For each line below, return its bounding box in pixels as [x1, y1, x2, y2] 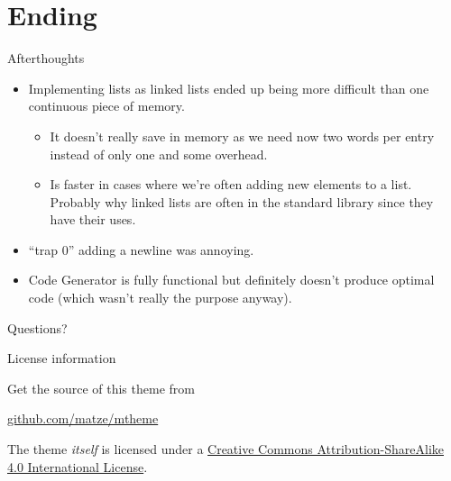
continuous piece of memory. [28, 96, 185, 115]
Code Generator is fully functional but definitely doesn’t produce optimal [28, 270, 435, 289]
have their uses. [50, 210, 136, 229]
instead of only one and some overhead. [50, 144, 268, 163]
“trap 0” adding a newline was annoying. [28, 240, 254, 259]
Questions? [7, 318, 68, 337]
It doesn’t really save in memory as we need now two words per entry [50, 126, 435, 145]
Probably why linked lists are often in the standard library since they [50, 192, 434, 211]
